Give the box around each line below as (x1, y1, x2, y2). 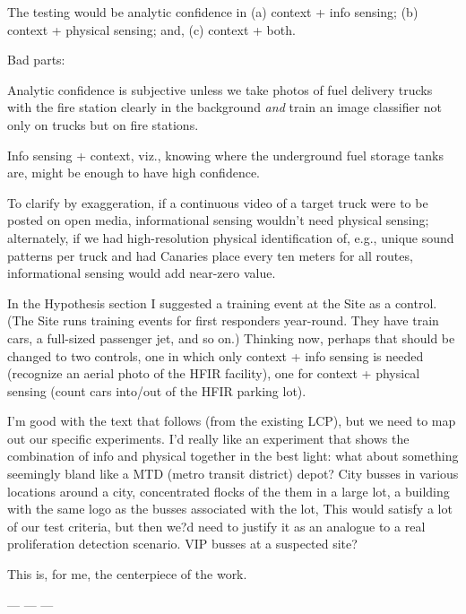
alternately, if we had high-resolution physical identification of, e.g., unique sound (7, 228, 454, 246)
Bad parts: (7, 50, 65, 69)
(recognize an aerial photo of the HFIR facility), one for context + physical (7, 364, 420, 383)
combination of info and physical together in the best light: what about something (7, 446, 459, 465)
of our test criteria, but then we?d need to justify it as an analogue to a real (7, 516, 426, 535)
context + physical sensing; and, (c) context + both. (7, 20, 296, 39)
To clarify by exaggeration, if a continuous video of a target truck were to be (7, 193, 428, 212)
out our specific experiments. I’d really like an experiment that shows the (7, 428, 410, 447)
